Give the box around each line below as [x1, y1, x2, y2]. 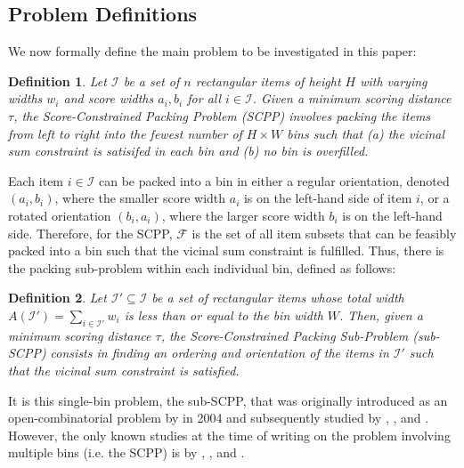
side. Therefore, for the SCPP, [8, 223, 173, 242]
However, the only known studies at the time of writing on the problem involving [8, 425, 451, 444]
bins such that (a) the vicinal [287, 124, 445, 142]
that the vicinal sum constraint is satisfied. [8, 360, 240, 379]
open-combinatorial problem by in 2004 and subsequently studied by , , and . [8, 408, 429, 427]
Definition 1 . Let [8, 71, 107, 90]
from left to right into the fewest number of [8, 124, 242, 142]
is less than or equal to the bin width [124, 305, 323, 324]
